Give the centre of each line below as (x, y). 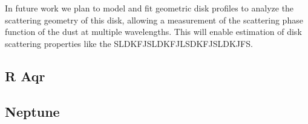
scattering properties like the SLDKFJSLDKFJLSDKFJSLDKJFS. (129, 43)
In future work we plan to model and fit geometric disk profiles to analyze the (149, 8)
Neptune (32, 111)
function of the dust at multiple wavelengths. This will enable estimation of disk (153, 32)
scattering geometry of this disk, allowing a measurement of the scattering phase (154, 20)
